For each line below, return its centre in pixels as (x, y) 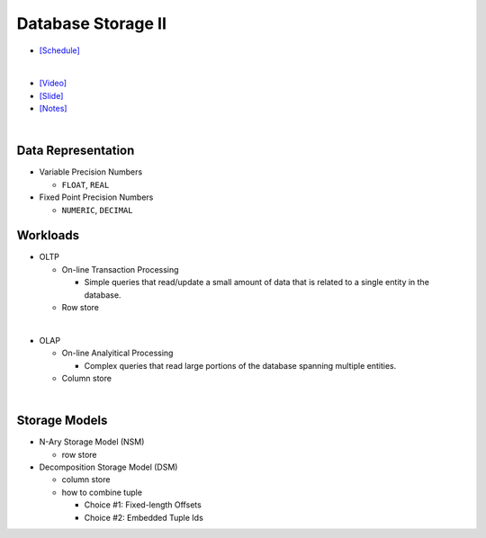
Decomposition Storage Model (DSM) (108, 467)
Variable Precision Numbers (91, 172)
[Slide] (51, 95)
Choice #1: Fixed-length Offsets (143, 505)
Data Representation (76, 151)
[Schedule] (59, 50)
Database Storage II (91, 23)
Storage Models (62, 421)
